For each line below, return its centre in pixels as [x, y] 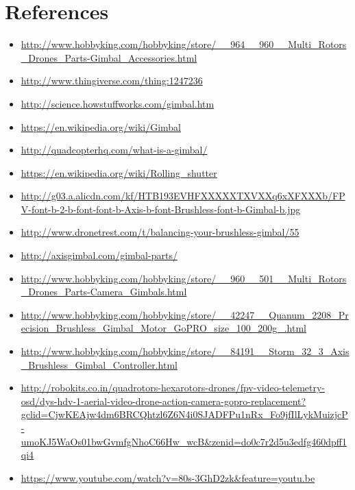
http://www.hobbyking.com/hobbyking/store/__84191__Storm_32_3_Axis [185, 351]
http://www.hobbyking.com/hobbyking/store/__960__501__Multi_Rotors [184, 278]
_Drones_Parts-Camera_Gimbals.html [104, 292]
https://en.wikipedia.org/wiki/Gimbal [101, 126]
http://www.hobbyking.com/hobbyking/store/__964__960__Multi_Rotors [184, 44]
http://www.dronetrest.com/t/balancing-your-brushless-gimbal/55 [160, 232]
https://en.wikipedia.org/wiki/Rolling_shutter [119, 172]
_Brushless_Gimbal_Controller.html [99, 364]
